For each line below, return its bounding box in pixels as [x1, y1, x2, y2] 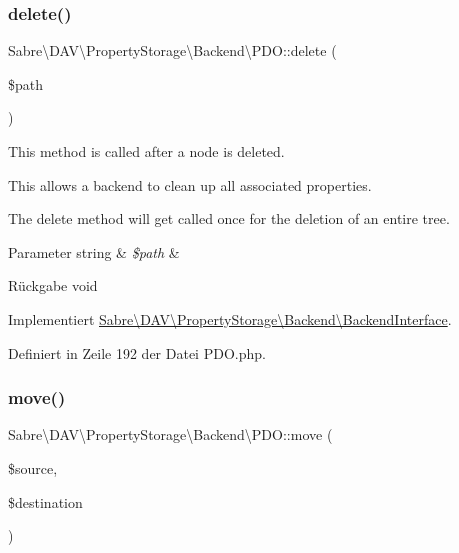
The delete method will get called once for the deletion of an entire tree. [8, 208, 450, 229]
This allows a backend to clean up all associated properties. [8, 174, 372, 195]
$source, [8, 457, 58, 478]
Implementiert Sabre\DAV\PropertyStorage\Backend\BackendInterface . [8, 308, 452, 329]
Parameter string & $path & [8, 241, 180, 262]
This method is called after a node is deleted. [8, 141, 285, 161]
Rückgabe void [8, 275, 98, 296]
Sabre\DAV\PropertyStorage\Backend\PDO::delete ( [8, 40, 337, 61]
